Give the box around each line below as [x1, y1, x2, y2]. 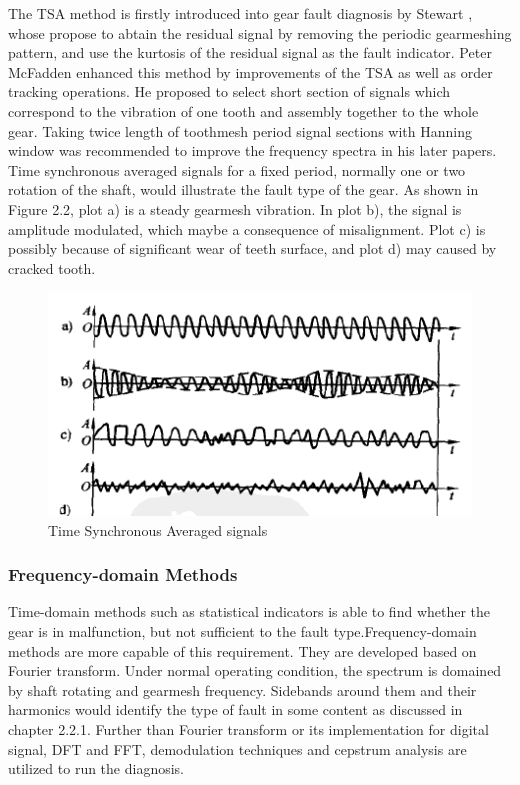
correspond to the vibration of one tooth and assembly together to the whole [8, 100, 479, 121]
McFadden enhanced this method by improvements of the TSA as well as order [8, 61, 493, 82]
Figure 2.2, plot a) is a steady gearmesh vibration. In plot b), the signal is [8, 198, 462, 219]
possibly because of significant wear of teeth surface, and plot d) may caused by [8, 238, 497, 259]
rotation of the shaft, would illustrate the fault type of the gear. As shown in [8, 179, 479, 200]
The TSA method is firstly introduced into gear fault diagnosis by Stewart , [8, 3, 473, 23]
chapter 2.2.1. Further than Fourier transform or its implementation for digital [8, 719, 489, 740]
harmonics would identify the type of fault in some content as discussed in [8, 699, 463, 720]
